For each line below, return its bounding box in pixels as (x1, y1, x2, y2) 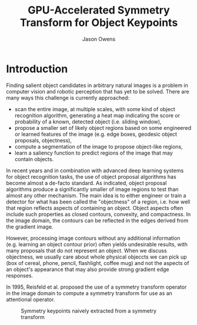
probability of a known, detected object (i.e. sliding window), (14, 118, 162, 125)
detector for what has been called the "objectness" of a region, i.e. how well (6, 198, 191, 205)
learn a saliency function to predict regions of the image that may (14, 149, 173, 156)
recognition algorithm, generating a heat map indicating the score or (14, 112, 181, 119)
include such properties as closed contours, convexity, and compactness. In (6, 210, 191, 217)
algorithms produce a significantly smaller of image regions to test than (6, 186, 179, 193)
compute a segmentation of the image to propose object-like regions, (14, 143, 183, 150)
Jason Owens (82, 35, 116, 42)
